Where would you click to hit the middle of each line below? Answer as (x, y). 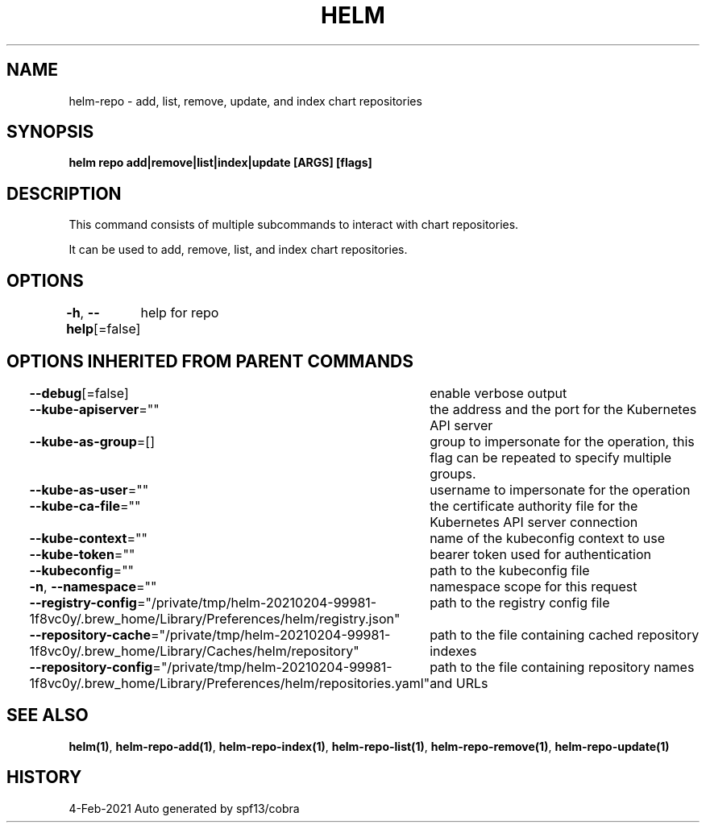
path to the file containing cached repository (565, 634)
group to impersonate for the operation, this (562, 441)
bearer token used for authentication (540, 554)
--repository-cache (90, 634)
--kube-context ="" (88, 538)
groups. (453, 473)
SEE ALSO (48, 715)
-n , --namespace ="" (93, 586)
